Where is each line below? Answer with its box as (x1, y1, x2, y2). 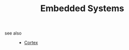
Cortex (24, 40, 38, 46)
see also (4, 30, 22, 36)
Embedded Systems (40, 3, 124, 14)
